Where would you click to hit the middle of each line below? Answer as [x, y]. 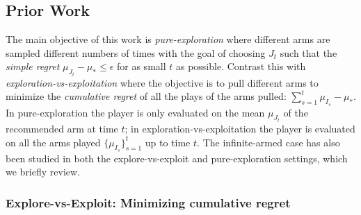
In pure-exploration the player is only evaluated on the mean [135, 112]
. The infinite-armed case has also [268, 142]
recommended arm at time [62, 129]
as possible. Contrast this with [241, 66]
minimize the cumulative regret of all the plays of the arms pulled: [146, 96]
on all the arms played [53, 142]
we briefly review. [43, 172]
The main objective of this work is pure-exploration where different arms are [168, 39]
